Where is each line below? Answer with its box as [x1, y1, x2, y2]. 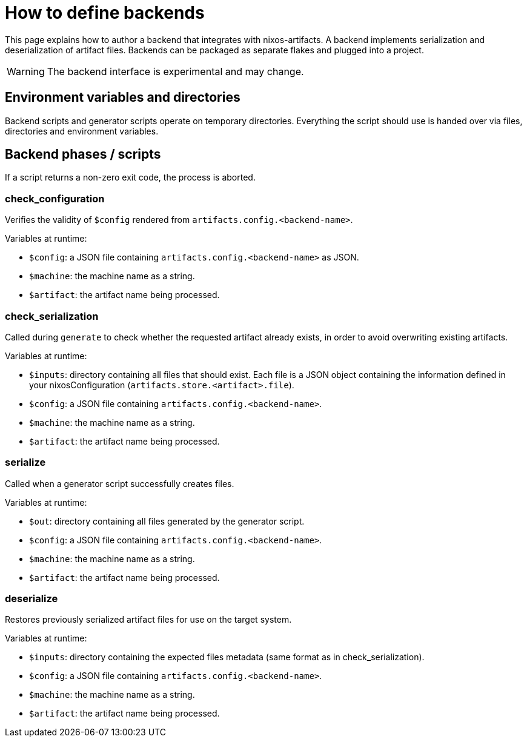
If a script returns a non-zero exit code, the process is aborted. [5, 172, 256, 183]
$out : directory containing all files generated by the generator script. [29, 515, 305, 526]
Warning [7, 65, 45, 78]
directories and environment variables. [5, 125, 159, 136]
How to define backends [5, 2, 205, 23]
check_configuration [5, 192, 105, 205]
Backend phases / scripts [5, 147, 161, 162]
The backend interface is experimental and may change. [47, 65, 304, 78]
